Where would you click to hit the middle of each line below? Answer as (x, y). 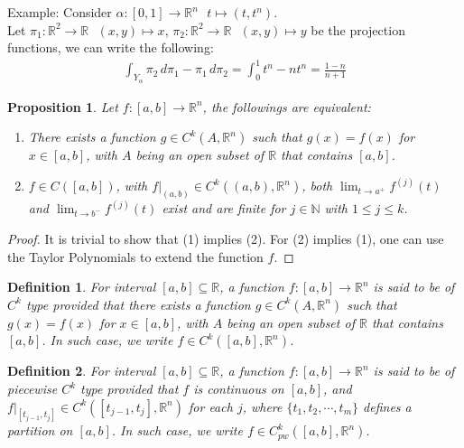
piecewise (32, 388)
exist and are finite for (224, 208)
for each (211, 406)
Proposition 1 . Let (63, 106)
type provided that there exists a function (138, 304)
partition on (40, 430)
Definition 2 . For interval (82, 371)
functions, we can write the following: (111, 47)
